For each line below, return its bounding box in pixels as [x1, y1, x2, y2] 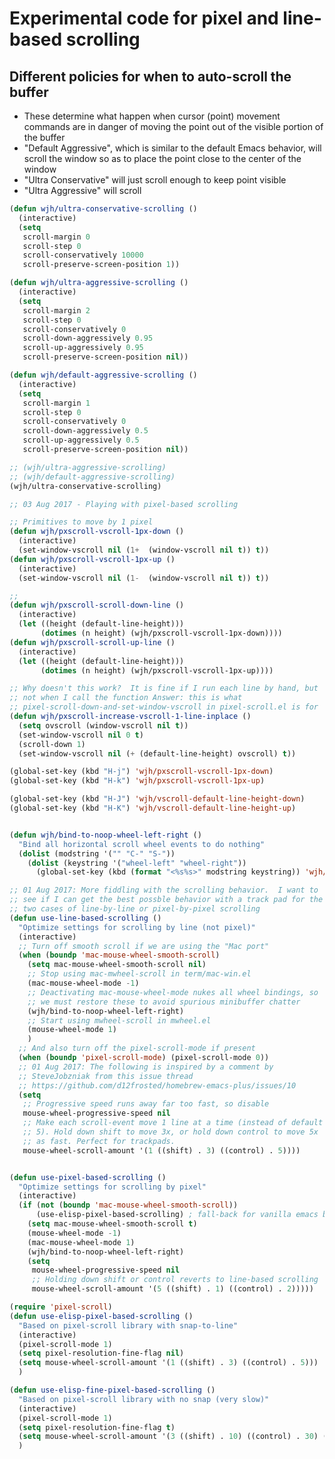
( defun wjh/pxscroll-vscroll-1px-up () [9, 554, 176, 564]
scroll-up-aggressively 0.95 [22, 343, 144, 353]
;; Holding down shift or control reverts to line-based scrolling [31, 1275, 319, 1285]
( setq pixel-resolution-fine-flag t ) [18, 1422, 176, 1432]
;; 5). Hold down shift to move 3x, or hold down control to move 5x [22, 1127, 319, 1137]
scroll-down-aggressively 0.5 [22, 426, 149, 436]
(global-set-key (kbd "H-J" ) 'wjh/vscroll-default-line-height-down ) [9, 794, 306, 804]
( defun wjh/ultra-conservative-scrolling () [9, 204, 198, 214]
